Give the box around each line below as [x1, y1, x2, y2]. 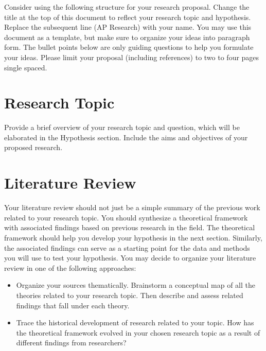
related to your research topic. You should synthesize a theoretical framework [4, 212, 248, 223]
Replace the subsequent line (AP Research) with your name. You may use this [4, 22, 252, 32]
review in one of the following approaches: [4, 262, 136, 273]
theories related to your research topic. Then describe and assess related [16, 289, 243, 300]
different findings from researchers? [16, 337, 127, 348]
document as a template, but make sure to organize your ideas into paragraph [4, 31, 250, 42]
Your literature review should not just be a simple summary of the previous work [4, 202, 260, 213]
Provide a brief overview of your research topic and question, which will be [4, 122, 240, 133]
